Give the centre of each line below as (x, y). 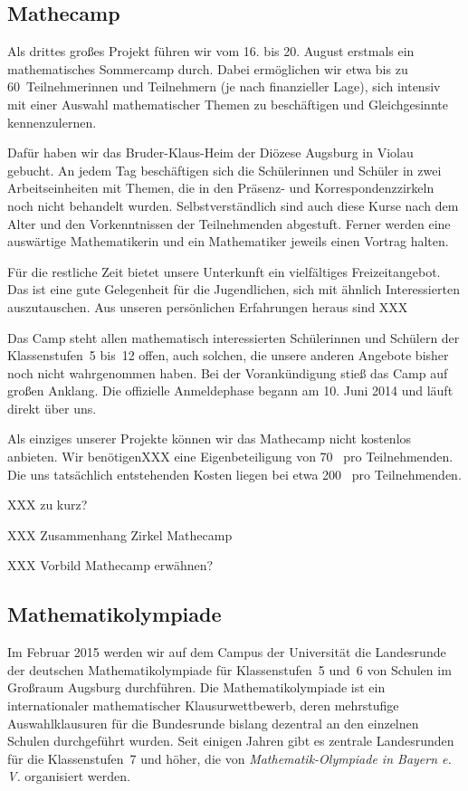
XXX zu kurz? (48, 505)
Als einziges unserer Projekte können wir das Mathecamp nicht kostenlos (210, 438)
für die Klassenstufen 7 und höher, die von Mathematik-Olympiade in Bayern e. (229, 758)
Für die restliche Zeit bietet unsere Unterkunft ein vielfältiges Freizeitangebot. (224, 271)
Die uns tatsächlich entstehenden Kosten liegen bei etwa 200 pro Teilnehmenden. (234, 474)
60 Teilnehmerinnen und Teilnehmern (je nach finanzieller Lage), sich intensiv (224, 86)
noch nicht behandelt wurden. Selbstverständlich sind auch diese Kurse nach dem (233, 205)
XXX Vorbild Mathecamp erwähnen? (110, 565)
